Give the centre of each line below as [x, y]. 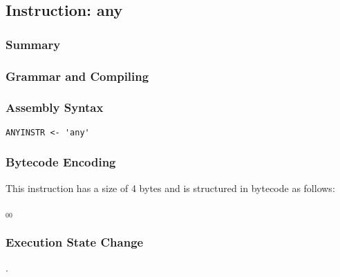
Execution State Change [75, 241]
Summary [33, 44]
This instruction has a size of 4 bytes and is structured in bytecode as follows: [170, 188]
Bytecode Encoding [61, 162]
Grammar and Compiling [77, 76]
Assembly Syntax [55, 107]
